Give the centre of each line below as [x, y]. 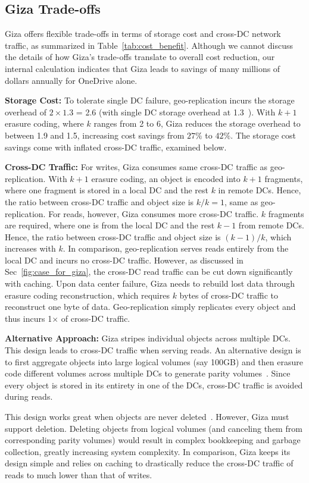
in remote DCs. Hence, [260, 190]
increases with [30, 248]
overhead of [26, 112]
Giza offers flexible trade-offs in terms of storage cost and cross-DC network [143, 34]
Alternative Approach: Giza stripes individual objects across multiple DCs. [148, 338]
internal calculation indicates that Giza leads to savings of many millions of [143, 68]
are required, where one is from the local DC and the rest [110, 225]
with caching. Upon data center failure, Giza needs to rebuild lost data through [150, 283]
